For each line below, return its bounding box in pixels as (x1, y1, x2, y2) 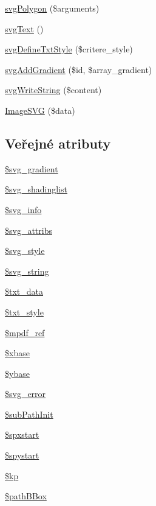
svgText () (5, 22, 44, 35)
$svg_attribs (5, 223, 52, 236)
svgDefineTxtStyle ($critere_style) (5, 43, 133, 55)
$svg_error (5, 387, 46, 400)
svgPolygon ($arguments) (5, 2, 100, 14)
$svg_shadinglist (5, 183, 67, 195)
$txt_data (5, 285, 44, 298)
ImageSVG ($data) (5, 104, 75, 116)
